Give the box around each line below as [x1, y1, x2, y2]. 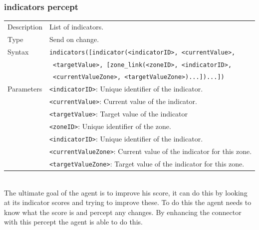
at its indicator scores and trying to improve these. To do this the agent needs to [4, 197, 252, 207]
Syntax [7, 46, 29, 56]
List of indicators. [49, 21, 104, 31]
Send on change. [49, 33, 99, 44]
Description [7, 21, 42, 31]
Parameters [7, 83, 42, 94]
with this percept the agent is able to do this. [4, 216, 143, 227]
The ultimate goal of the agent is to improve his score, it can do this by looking [4, 187, 248, 197]
